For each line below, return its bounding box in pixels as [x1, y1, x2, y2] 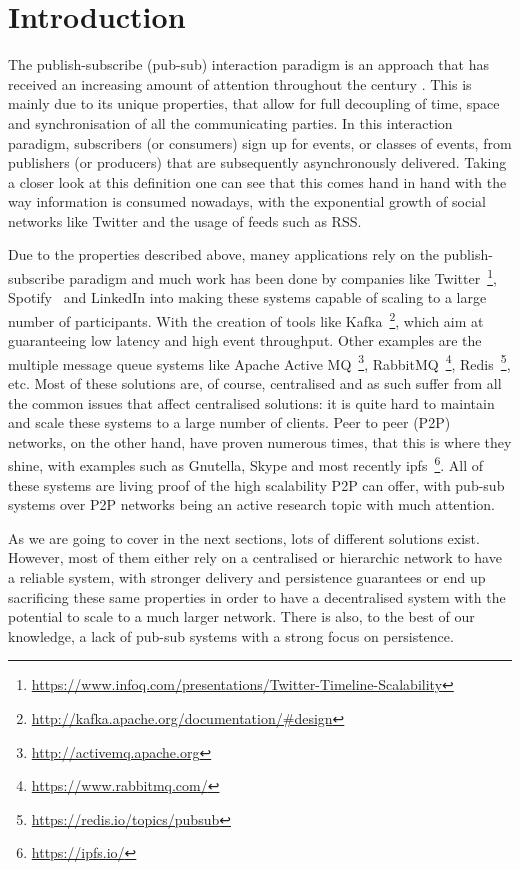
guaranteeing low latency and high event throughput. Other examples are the [8, 330, 482, 351]
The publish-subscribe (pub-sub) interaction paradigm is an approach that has [8, 54, 489, 75]
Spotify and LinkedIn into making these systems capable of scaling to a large [8, 287, 487, 308]
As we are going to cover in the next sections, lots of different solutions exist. [8, 527, 480, 548]
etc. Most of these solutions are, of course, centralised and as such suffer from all [8, 373, 502, 393]
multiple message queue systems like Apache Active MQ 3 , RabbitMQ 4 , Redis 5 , [8, 350, 511, 374]
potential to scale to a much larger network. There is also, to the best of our [8, 606, 475, 627]
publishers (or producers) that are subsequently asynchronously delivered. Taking [8, 152, 507, 173]
